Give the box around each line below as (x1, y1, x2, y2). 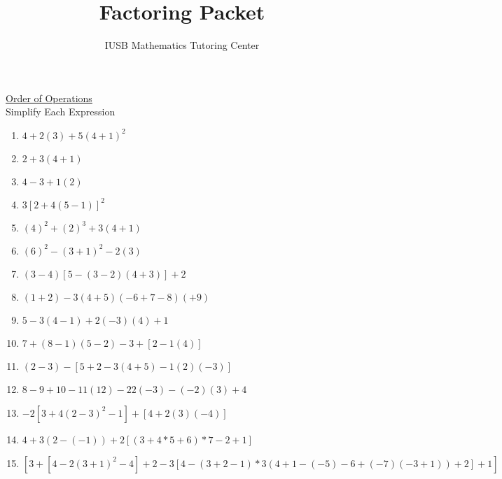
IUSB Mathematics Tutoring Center (104, 38, 260, 52)
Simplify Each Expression (6, 104, 116, 119)
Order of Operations (6, 90, 92, 105)
